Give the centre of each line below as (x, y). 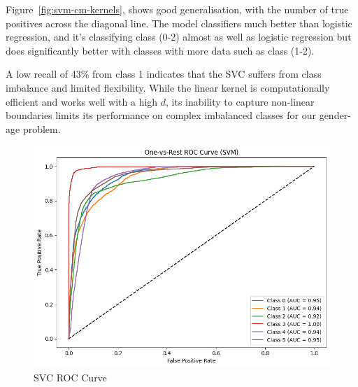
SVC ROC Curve (70, 377)
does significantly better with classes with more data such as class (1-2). (160, 50)
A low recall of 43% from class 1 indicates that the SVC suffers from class (164, 74)
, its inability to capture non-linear (240, 101)
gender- (335, 115)
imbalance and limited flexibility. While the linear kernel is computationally (168, 87)
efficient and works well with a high (82, 101)
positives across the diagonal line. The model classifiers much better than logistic (179, 23)
